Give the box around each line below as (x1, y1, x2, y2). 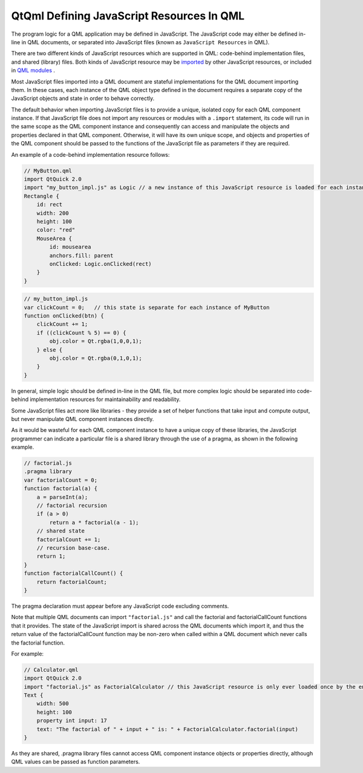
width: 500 (36, 700, 69, 707)
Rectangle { (24, 193, 60, 199)
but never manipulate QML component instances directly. (11, 415, 154, 422)
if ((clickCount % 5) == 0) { (36, 329, 126, 336)
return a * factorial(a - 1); (49, 519, 139, 526)
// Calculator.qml (24, 666, 79, 673)
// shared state (36, 528, 85, 534)
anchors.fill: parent (49, 252, 114, 259)
